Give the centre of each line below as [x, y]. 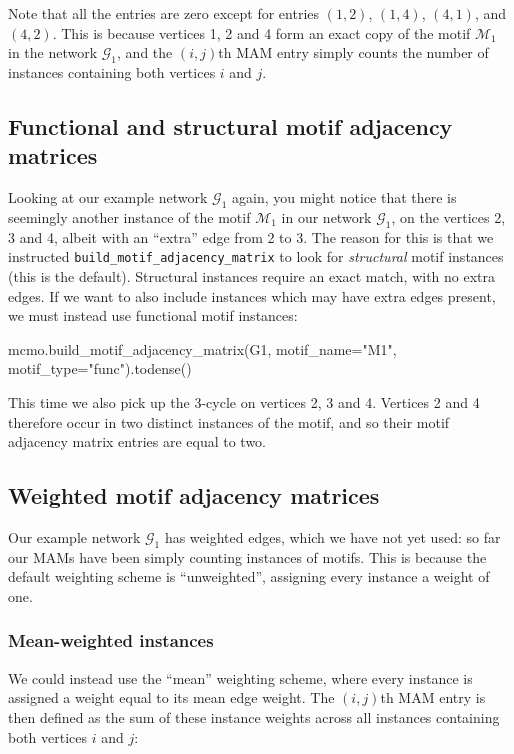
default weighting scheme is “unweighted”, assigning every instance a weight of [249, 576]
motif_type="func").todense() [100, 368]
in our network [326, 216]
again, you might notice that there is [344, 197]
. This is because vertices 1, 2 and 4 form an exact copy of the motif [261, 32]
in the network [53, 52]
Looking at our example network [108, 197]
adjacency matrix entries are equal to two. [137, 441]
